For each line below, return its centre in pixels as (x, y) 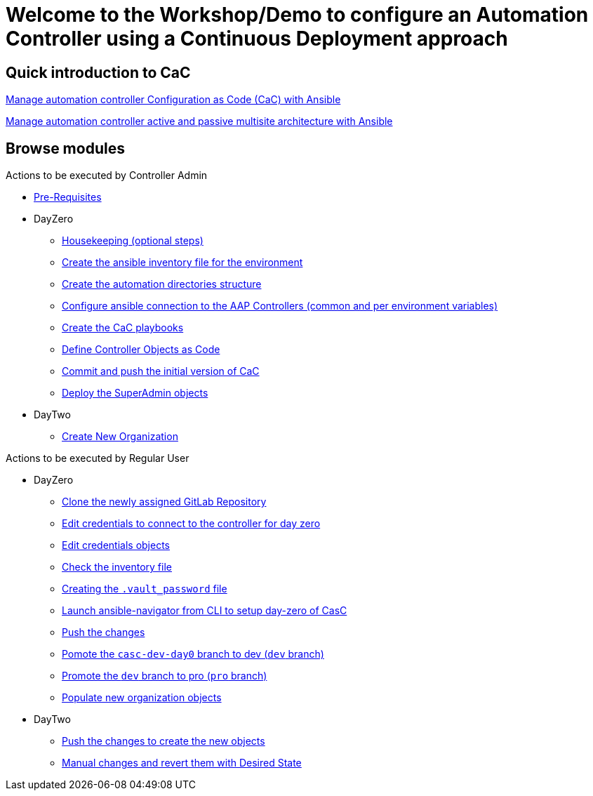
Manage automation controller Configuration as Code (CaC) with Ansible (173, 100)
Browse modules (65, 148)
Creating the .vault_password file (145, 589)
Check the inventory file (117, 567)
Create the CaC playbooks (123, 328)
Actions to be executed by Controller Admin (107, 175)
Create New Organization (120, 437)
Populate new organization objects (142, 698)
